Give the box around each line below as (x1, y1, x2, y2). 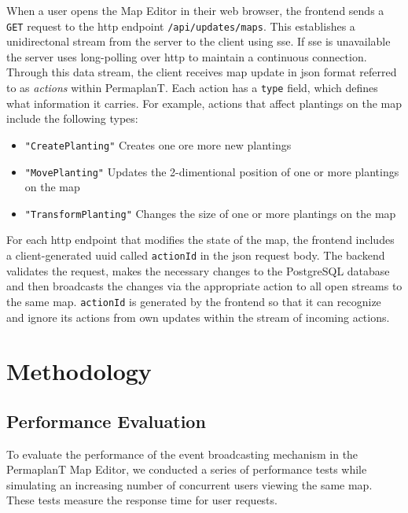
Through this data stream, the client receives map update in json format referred (6, 64, 397, 80)
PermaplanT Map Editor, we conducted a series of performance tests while (6, 461, 367, 478)
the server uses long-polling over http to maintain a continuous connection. (6, 48, 367, 65)
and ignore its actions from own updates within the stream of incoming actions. (6, 308, 390, 325)
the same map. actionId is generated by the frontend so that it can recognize (6, 293, 381, 309)
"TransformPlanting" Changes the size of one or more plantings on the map (24, 205, 396, 221)
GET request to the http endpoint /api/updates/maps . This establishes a (6, 17, 355, 34)
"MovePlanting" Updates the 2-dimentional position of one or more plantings (24, 163, 399, 179)
